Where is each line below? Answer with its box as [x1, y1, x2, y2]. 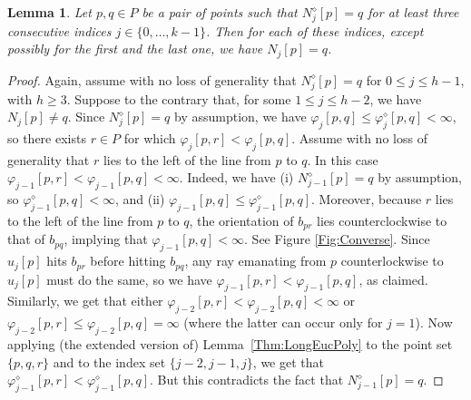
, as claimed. [358, 269, 428, 288]
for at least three [368, 3, 459, 21]
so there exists [7, 128, 86, 147]
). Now [415, 313, 453, 332]
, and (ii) [114, 190, 165, 209]
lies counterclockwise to [317, 210, 447, 229]
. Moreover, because [311, 190, 422, 209]
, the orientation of [189, 210, 294, 229]
